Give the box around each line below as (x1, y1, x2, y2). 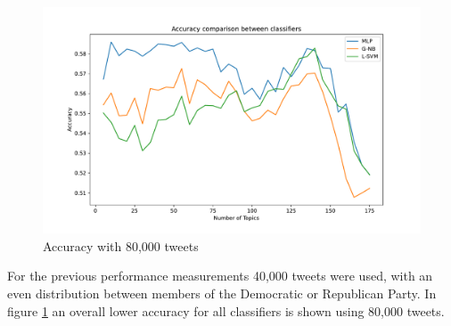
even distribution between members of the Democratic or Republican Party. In (7, 284, 437, 303)
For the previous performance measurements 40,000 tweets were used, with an (7, 266, 433, 285)
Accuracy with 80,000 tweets (43, 236, 199, 255)
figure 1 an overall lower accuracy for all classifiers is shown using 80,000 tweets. (7, 301, 445, 320)
